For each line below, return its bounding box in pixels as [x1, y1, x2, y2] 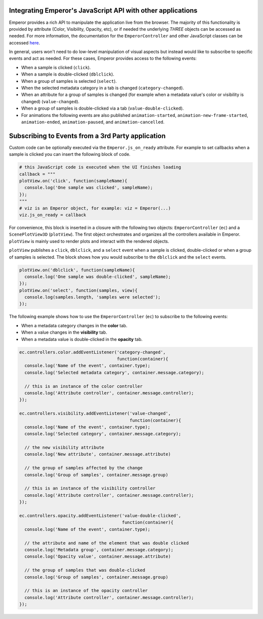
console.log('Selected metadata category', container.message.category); [24, 370, 205, 375]
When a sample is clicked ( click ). [21, 64, 91, 70]
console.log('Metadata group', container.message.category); [24, 547, 174, 552]
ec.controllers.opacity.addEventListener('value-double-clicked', [19, 513, 181, 518]
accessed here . [9, 39, 40, 46]
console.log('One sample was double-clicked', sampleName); [24, 274, 171, 280]
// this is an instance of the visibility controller [24, 486, 156, 491]
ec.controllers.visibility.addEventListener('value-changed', [19, 411, 171, 416]
